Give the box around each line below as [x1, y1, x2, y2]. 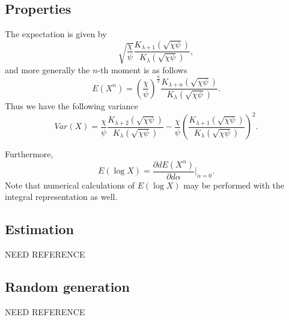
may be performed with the [183, 178, 285, 191]
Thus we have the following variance [5, 100, 138, 112]
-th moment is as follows [97, 63, 187, 76]
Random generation [5, 277, 130, 296]
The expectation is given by [5, 28, 107, 40]
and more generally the [5, 63, 90, 76]
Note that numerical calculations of [5, 178, 135, 191]
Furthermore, [5, 148, 53, 160]
